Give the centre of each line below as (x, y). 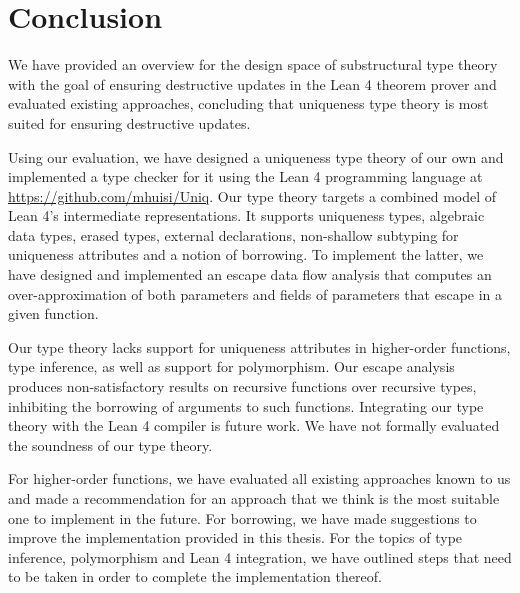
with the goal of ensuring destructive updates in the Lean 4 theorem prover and (252, 83)
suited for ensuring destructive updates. (129, 122)
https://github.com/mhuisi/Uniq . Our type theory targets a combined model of (252, 195)
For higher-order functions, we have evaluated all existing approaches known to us (259, 478)
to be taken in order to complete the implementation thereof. (195, 576)
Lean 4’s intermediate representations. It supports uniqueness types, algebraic (246, 215)
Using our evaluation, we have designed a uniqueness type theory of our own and (256, 156)
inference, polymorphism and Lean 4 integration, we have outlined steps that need (260, 556)
